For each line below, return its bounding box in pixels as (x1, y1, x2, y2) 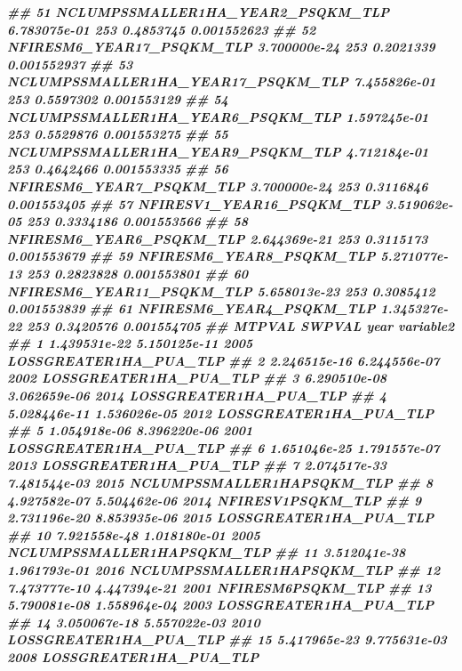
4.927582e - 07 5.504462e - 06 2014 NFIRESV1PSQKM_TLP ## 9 (7, 490, 422, 509)
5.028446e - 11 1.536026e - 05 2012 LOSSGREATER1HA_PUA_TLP (7, 403, 434, 422)
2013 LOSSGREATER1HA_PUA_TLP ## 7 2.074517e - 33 (7, 456, 386, 474)
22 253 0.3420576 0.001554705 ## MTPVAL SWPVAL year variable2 (7, 316, 455, 335)
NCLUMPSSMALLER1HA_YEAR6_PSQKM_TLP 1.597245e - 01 (7, 107, 429, 125)
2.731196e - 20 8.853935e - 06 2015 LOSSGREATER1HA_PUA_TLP (7, 508, 434, 527)
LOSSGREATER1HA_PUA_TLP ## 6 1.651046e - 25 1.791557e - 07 (7, 438, 440, 457)
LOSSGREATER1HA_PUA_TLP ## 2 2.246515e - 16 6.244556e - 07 (7, 351, 440, 369)
